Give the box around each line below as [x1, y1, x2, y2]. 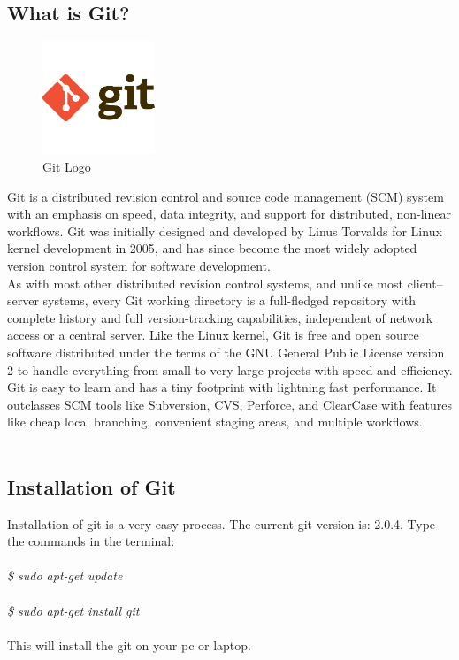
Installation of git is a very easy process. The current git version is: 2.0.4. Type [7, 514, 436, 533]
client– [407, 273, 443, 292]
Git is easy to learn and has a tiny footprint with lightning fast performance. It [7, 378, 437, 396]
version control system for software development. [7, 256, 271, 274]
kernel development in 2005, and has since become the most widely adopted [7, 239, 417, 257]
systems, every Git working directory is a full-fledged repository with [42, 291, 417, 310]
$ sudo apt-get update [7, 566, 123, 585]
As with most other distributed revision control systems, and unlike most [7, 273, 403, 292]
